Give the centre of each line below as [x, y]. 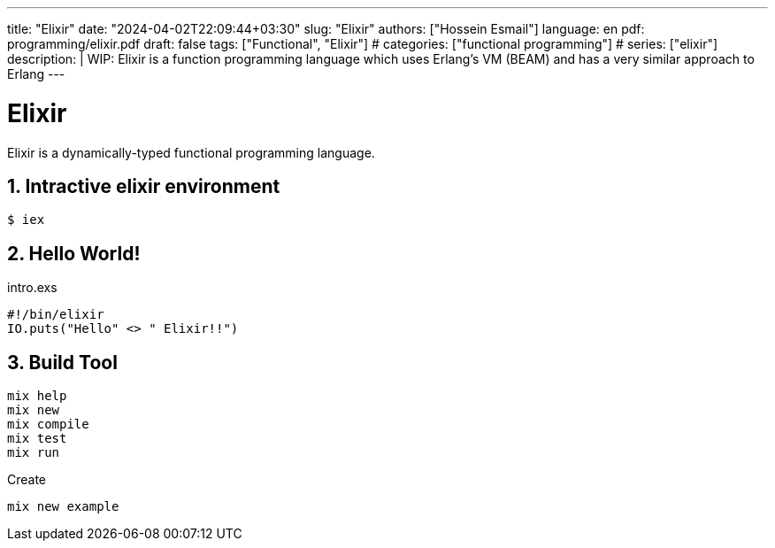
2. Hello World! [74, 253]
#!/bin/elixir [56, 315]
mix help [37, 396]
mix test [37, 439]
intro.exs [32, 288]
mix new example [63, 507]
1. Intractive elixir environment [144, 186]
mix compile [48, 425]
